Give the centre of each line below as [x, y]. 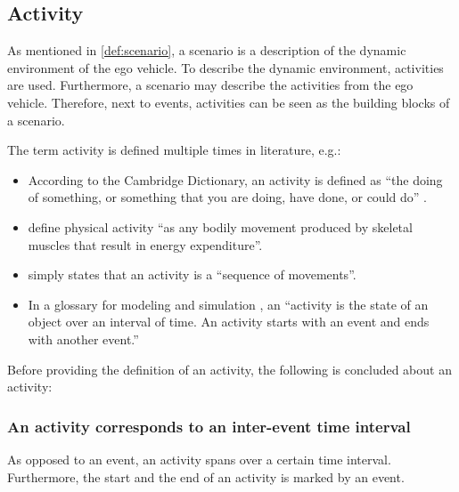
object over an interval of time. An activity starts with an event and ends [229, 322]
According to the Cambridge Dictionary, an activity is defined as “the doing [235, 179]
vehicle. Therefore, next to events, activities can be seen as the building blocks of [229, 102]
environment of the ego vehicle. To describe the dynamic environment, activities [225, 67]
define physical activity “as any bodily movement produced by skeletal [220, 226]
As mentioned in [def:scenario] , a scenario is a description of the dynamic [207, 50]
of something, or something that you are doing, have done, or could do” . [227, 197]
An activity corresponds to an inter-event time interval [209, 426]
